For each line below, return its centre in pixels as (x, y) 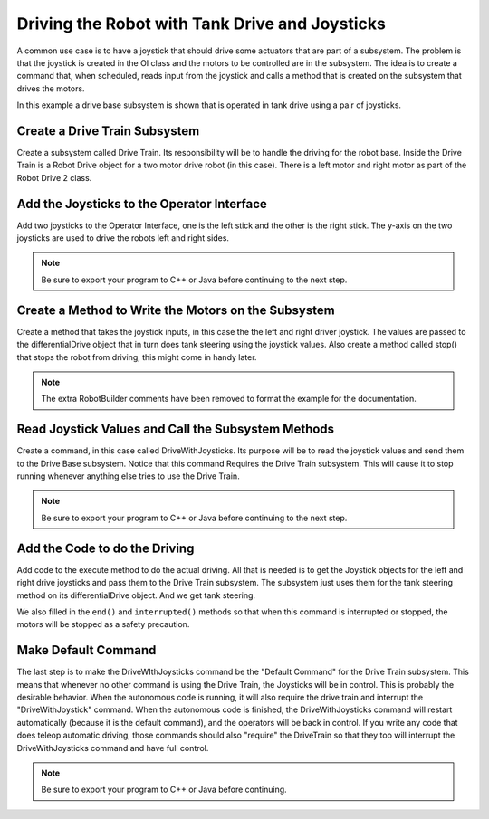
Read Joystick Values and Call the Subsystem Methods (176, 429)
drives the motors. (51, 88)
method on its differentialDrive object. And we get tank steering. (136, 595)
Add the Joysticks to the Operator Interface (142, 204)
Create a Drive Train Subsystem (108, 131)
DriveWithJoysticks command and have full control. (113, 748)
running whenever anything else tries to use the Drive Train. (128, 476)
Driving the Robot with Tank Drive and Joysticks (201, 24)
